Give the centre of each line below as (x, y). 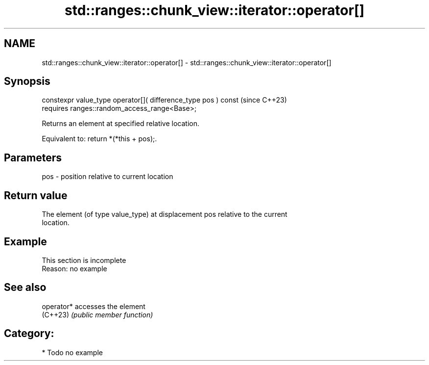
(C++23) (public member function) (97, 314)
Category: (29, 334)
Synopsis (27, 81)
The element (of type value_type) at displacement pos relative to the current (165, 214)
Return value (36, 195)
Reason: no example (74, 268)
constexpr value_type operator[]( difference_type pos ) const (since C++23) (164, 100)
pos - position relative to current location (107, 177)
